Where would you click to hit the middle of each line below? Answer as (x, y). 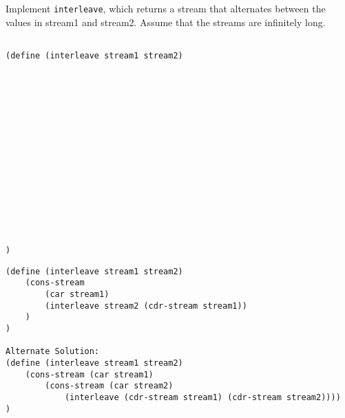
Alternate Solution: (53, 352)
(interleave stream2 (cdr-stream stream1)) (146, 306)
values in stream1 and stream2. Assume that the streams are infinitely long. (166, 22)
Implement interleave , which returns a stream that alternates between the (166, 8)
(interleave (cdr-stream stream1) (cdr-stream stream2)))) (202, 397)
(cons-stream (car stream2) (109, 386)
